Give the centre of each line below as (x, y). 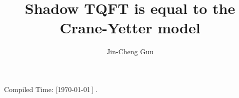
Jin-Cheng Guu (130, 51)
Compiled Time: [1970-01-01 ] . (51, 89)
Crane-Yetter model (130, 28)
